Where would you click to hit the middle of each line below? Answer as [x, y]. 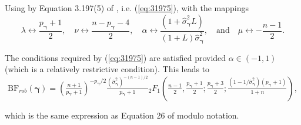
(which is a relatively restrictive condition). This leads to [107, 69]
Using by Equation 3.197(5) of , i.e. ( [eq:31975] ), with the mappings [127, 8]
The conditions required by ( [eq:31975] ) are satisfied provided [116, 57]
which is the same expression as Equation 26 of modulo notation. [122, 115]
